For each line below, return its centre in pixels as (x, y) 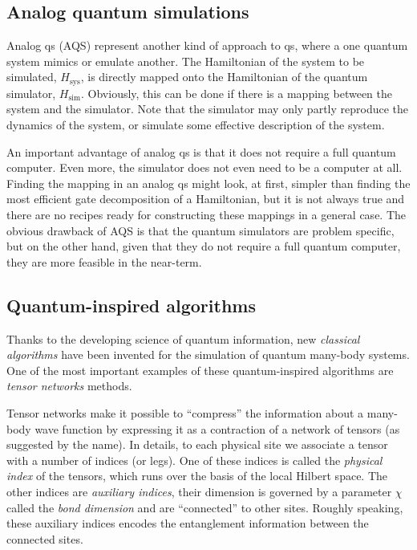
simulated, (32, 77)
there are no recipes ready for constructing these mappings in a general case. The (206, 214)
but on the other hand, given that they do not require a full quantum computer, (204, 246)
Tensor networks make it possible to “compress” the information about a (185, 412)
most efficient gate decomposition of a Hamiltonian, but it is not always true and (206, 199)
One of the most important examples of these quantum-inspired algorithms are (200, 370)
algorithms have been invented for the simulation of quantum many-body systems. (208, 354)
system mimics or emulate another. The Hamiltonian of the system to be (186, 61)
